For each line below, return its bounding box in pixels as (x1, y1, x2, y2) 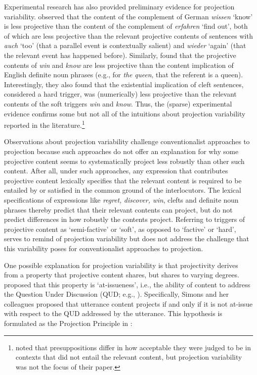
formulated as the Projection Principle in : (4, 318, 132, 328)
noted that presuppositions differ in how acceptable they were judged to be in (15, 342, 251, 352)
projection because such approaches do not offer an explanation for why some (4, 146, 239, 156)
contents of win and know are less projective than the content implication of (4, 59, 234, 70)
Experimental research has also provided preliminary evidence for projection (4, 1, 235, 11)
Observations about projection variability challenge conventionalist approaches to (4, 136, 250, 147)
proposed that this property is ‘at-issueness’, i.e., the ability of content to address (4, 279, 251, 289)
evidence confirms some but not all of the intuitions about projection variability (4, 108, 246, 118)
